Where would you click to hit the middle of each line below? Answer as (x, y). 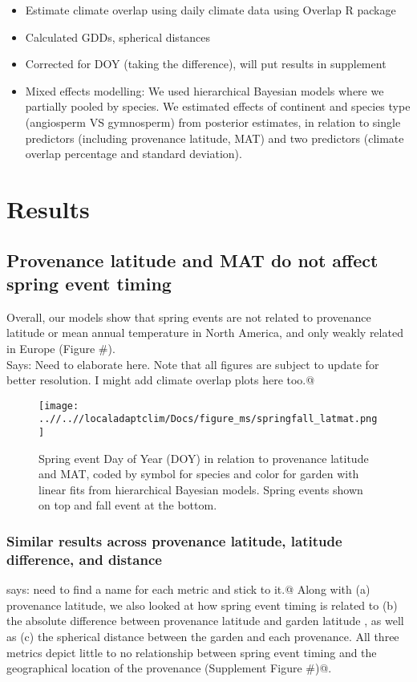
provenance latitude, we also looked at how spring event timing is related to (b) (202, 605)
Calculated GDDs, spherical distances (118, 37)
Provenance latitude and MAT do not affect (192, 260)
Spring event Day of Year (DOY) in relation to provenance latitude (204, 458)
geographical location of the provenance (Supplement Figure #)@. (169, 668)
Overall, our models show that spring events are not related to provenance (189, 317)
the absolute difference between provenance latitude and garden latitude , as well (205, 621)
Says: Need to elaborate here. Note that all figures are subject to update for (193, 364)
